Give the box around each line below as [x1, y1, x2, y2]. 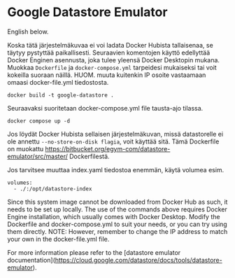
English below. [7, 27, 49, 36]
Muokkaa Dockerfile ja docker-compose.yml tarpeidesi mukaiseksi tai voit [7, 63, 217, 71]
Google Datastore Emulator [7, 4, 168, 20]
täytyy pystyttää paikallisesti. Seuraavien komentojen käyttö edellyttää [7, 48, 211, 57]
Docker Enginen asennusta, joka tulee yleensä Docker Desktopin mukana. [7, 55, 220, 64]
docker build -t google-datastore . [7, 92, 114, 99]
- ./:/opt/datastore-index [13, 185, 92, 193]
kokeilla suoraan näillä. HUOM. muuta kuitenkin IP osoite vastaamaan [7, 71, 206, 79]
